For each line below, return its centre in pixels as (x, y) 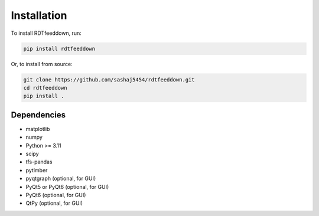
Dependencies (38, 115)
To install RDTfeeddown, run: (46, 33)
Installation (39, 15)
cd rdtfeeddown (45, 88)
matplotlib (38, 129)
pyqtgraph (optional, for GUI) (61, 179)
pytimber (37, 170)
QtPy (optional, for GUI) (54, 203)
